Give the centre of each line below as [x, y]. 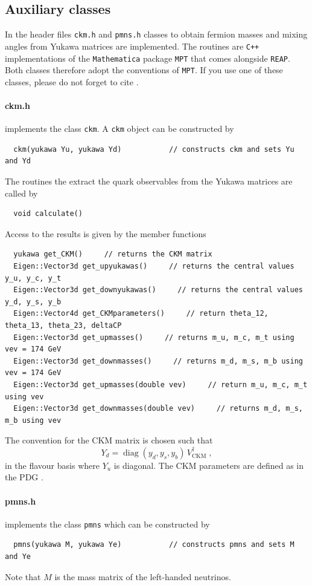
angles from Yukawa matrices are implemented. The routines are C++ [132, 46]
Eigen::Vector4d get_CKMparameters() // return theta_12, [141, 314]
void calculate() [48, 214]
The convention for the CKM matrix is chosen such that [109, 440]
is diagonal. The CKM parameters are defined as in [209, 465]
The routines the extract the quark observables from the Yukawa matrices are [149, 181]
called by [21, 193]
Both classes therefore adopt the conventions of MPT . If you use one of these [144, 70]
